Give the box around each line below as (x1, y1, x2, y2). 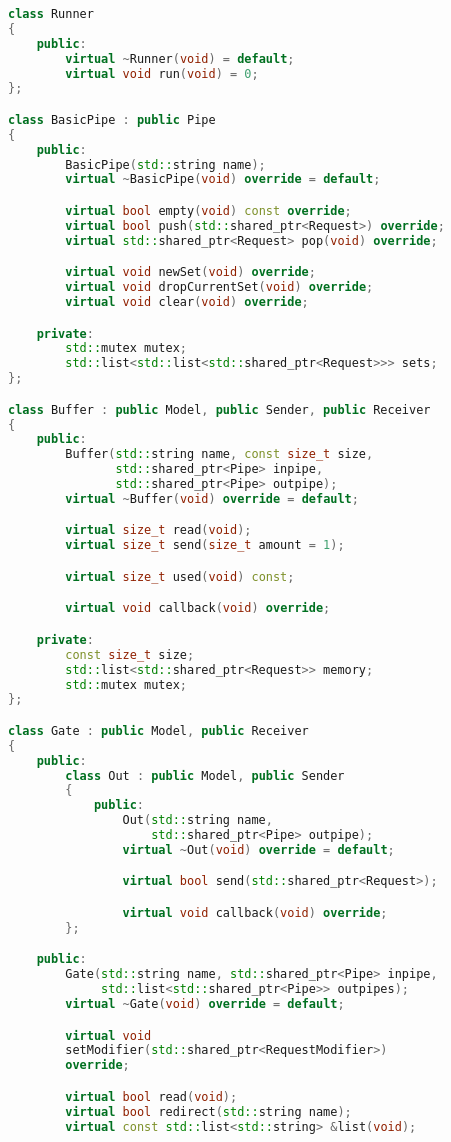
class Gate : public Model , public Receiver (8, 723, 309, 738)
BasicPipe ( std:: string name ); (65, 157, 266, 172)
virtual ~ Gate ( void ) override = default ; (65, 997, 345, 1012)
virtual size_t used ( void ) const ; (65, 569, 295, 584)
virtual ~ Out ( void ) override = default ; (122, 842, 395, 857)
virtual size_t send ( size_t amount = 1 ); (65, 538, 345, 553)
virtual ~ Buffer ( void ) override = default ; (65, 491, 359, 506)
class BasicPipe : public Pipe (8, 112, 216, 127)
